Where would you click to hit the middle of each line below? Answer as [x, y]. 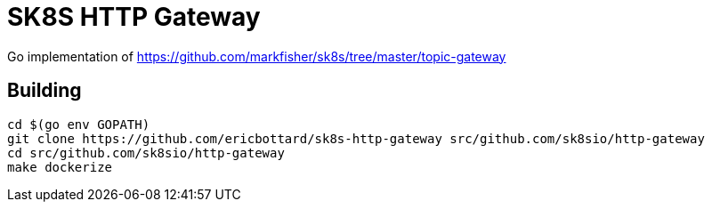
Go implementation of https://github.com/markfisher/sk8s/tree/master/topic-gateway [257, 56]
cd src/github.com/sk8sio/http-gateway [146, 153]
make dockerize [60, 167]
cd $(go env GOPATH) [79, 124]
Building [44, 91]
